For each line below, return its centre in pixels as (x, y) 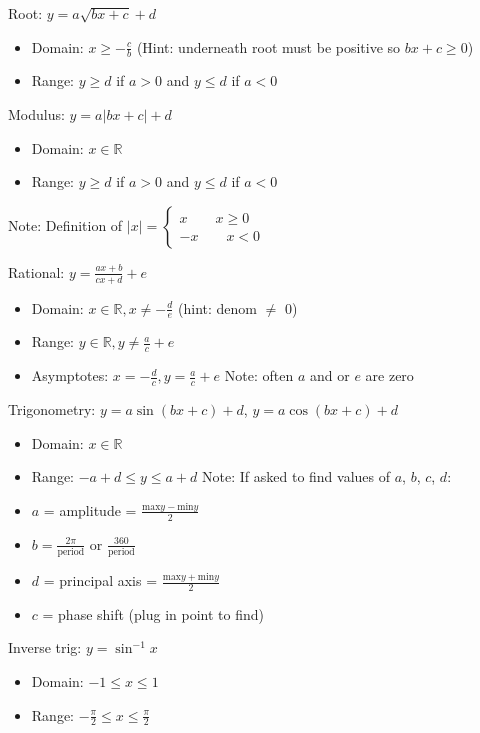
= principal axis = (100, 580)
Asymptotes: (70, 375)
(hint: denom (217, 307)
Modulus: (36, 114)
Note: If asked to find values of (296, 476)
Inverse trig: (45, 647)
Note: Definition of (65, 224)
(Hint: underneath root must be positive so (268, 46)
